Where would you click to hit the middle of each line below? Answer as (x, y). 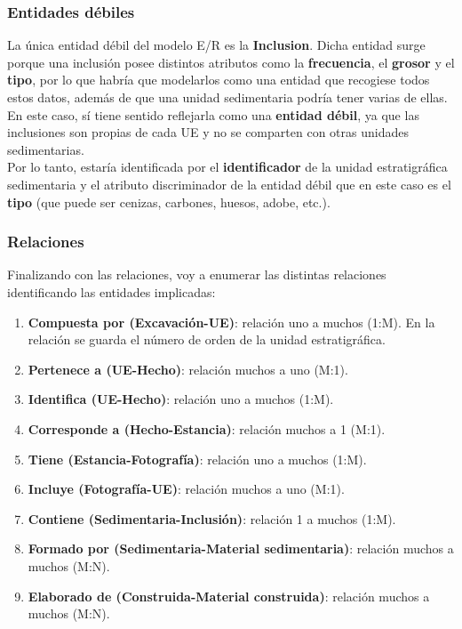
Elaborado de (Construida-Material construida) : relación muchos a (229, 596)
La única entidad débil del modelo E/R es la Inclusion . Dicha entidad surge (216, 45)
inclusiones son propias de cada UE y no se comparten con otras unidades (208, 132)
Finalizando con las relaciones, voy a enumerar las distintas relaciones (197, 274)
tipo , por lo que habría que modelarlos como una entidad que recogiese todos (219, 80)
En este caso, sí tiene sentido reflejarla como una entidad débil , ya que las (213, 114)
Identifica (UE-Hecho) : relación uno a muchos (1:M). (181, 399)
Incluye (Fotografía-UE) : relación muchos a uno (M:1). (186, 489)
